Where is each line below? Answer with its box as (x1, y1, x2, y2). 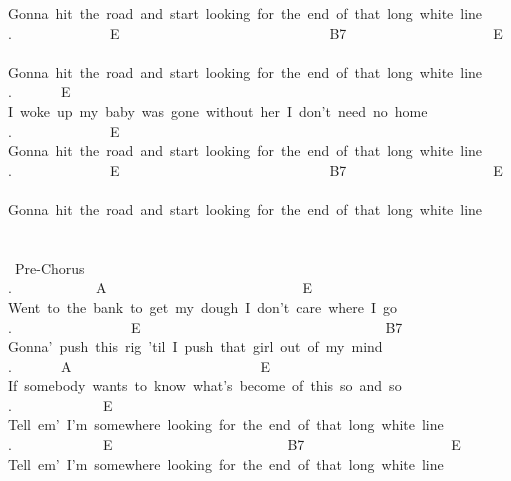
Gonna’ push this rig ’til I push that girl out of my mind (8, 336, 383, 357)
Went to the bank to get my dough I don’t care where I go (8, 296, 398, 317)
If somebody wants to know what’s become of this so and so (8, 375, 402, 396)
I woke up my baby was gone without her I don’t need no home (8, 100, 428, 121)
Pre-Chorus (14, 257, 85, 278)
